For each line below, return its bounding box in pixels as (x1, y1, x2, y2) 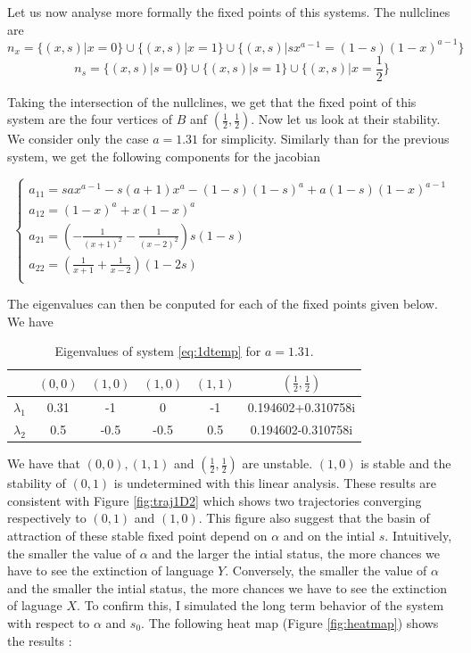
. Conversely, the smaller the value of (225, 561, 427, 580)
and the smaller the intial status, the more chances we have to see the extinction (7, 578, 448, 597)
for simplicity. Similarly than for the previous (202, 129, 450, 148)
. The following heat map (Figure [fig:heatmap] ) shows (141, 613, 439, 632)
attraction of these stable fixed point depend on (7, 525, 268, 544)
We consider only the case (7, 129, 149, 148)
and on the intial (283, 525, 376, 544)
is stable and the (360, 454, 451, 473)
